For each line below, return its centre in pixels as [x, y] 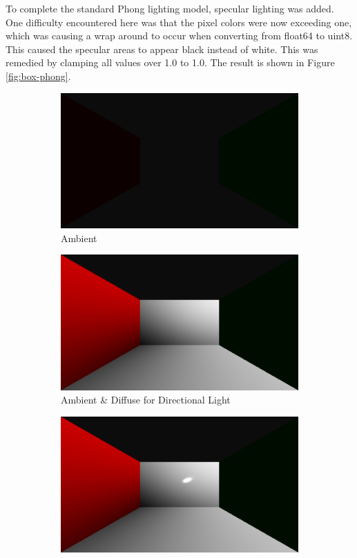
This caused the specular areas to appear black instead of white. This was [162, 49]
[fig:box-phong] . [38, 76]
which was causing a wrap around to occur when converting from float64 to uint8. [179, 36]
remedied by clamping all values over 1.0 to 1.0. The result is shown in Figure [170, 62]
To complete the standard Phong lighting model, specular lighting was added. [170, 8]
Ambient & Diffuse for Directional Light [146, 400]
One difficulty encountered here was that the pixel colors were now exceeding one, [179, 22]
